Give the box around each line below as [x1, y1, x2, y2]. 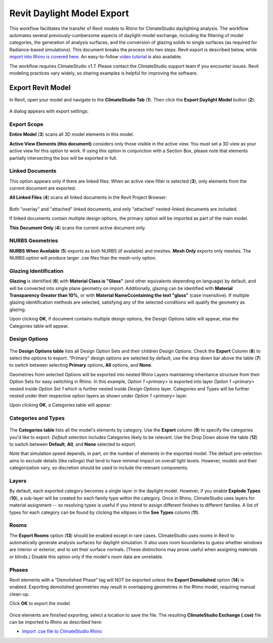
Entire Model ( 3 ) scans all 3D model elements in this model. [9, 131, 134, 137]
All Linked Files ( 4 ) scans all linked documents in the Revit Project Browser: [9, 194, 167, 200]
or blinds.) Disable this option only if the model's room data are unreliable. [9, 553, 164, 560]
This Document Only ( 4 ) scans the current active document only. [9, 225, 146, 231]
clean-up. [9, 591, 30, 597]
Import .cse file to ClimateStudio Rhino [22, 628, 102, 634]
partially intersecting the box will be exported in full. [9, 155, 117, 161]
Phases [9, 566, 28, 573]
